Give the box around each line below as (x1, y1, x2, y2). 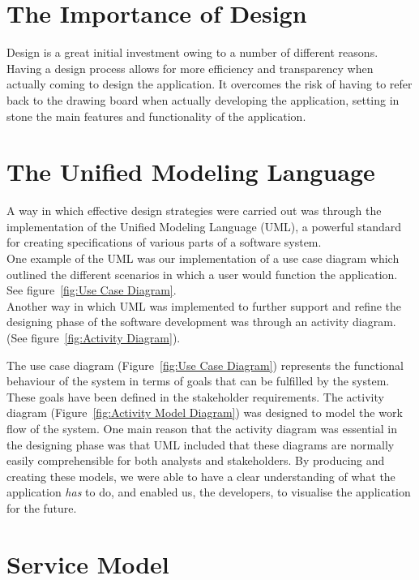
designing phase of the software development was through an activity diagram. (6, 313, 396, 330)
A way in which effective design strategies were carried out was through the (6, 202, 382, 219)
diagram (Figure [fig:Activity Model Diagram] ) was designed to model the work (6, 404, 403, 421)
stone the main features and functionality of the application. (6, 107, 306, 124)
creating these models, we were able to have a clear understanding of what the (6, 467, 395, 484)
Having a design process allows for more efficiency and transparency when (6, 59, 374, 76)
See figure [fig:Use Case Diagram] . (6, 281, 177, 299)
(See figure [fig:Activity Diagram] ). (6, 329, 181, 346)
